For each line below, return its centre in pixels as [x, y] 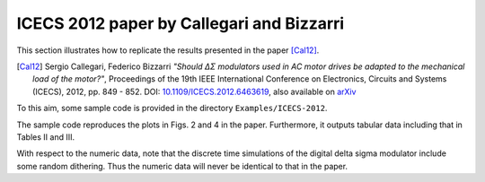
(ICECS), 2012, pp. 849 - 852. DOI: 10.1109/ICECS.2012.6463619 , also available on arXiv [194, 91]
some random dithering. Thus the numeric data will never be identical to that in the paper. [182, 166]
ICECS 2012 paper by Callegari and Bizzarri [181, 23]
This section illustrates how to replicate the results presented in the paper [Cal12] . [168, 50]
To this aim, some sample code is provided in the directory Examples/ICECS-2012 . [172, 108]
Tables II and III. [46, 137]
